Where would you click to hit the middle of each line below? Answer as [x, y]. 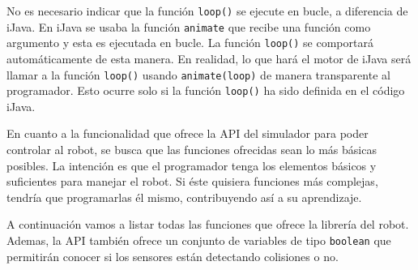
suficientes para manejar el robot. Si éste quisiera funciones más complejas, [192, 181]
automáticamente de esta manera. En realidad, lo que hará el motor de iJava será [209, 58]
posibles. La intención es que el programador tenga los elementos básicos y [192, 165]
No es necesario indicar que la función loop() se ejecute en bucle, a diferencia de [207, 11]
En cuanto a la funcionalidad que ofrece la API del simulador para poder [188, 133]
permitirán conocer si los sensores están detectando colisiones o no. [173, 256]
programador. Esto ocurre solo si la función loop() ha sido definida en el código [206, 90]
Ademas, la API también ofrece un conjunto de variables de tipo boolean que [199, 240]
